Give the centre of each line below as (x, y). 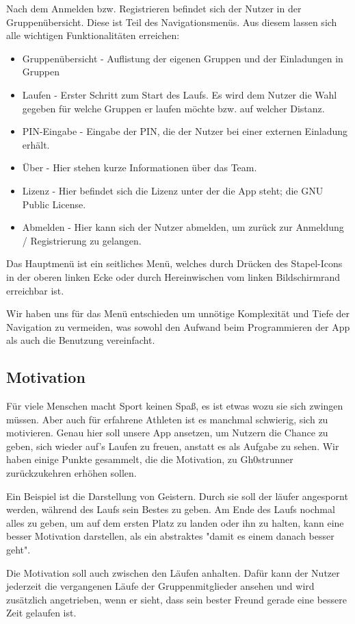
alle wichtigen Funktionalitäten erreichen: (93, 35)
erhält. (36, 144)
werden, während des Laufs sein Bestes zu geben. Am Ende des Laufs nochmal (171, 509)
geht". (18, 550)
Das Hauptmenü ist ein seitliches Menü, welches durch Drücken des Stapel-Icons (174, 263)
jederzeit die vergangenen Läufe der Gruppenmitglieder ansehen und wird (160, 586)
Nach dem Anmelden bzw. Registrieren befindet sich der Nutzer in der (154, 8)
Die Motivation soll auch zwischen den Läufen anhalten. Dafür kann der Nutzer (173, 572)
